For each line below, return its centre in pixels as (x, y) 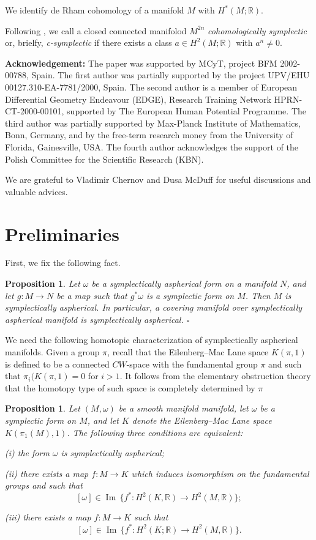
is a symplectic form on (190, 295)
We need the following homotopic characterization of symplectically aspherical (152, 340)
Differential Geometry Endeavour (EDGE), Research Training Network (138, 99)
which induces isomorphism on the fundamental (220, 473)
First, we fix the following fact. (63, 263)
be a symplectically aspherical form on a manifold (184, 283)
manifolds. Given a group (52, 352)
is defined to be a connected (57, 364)
